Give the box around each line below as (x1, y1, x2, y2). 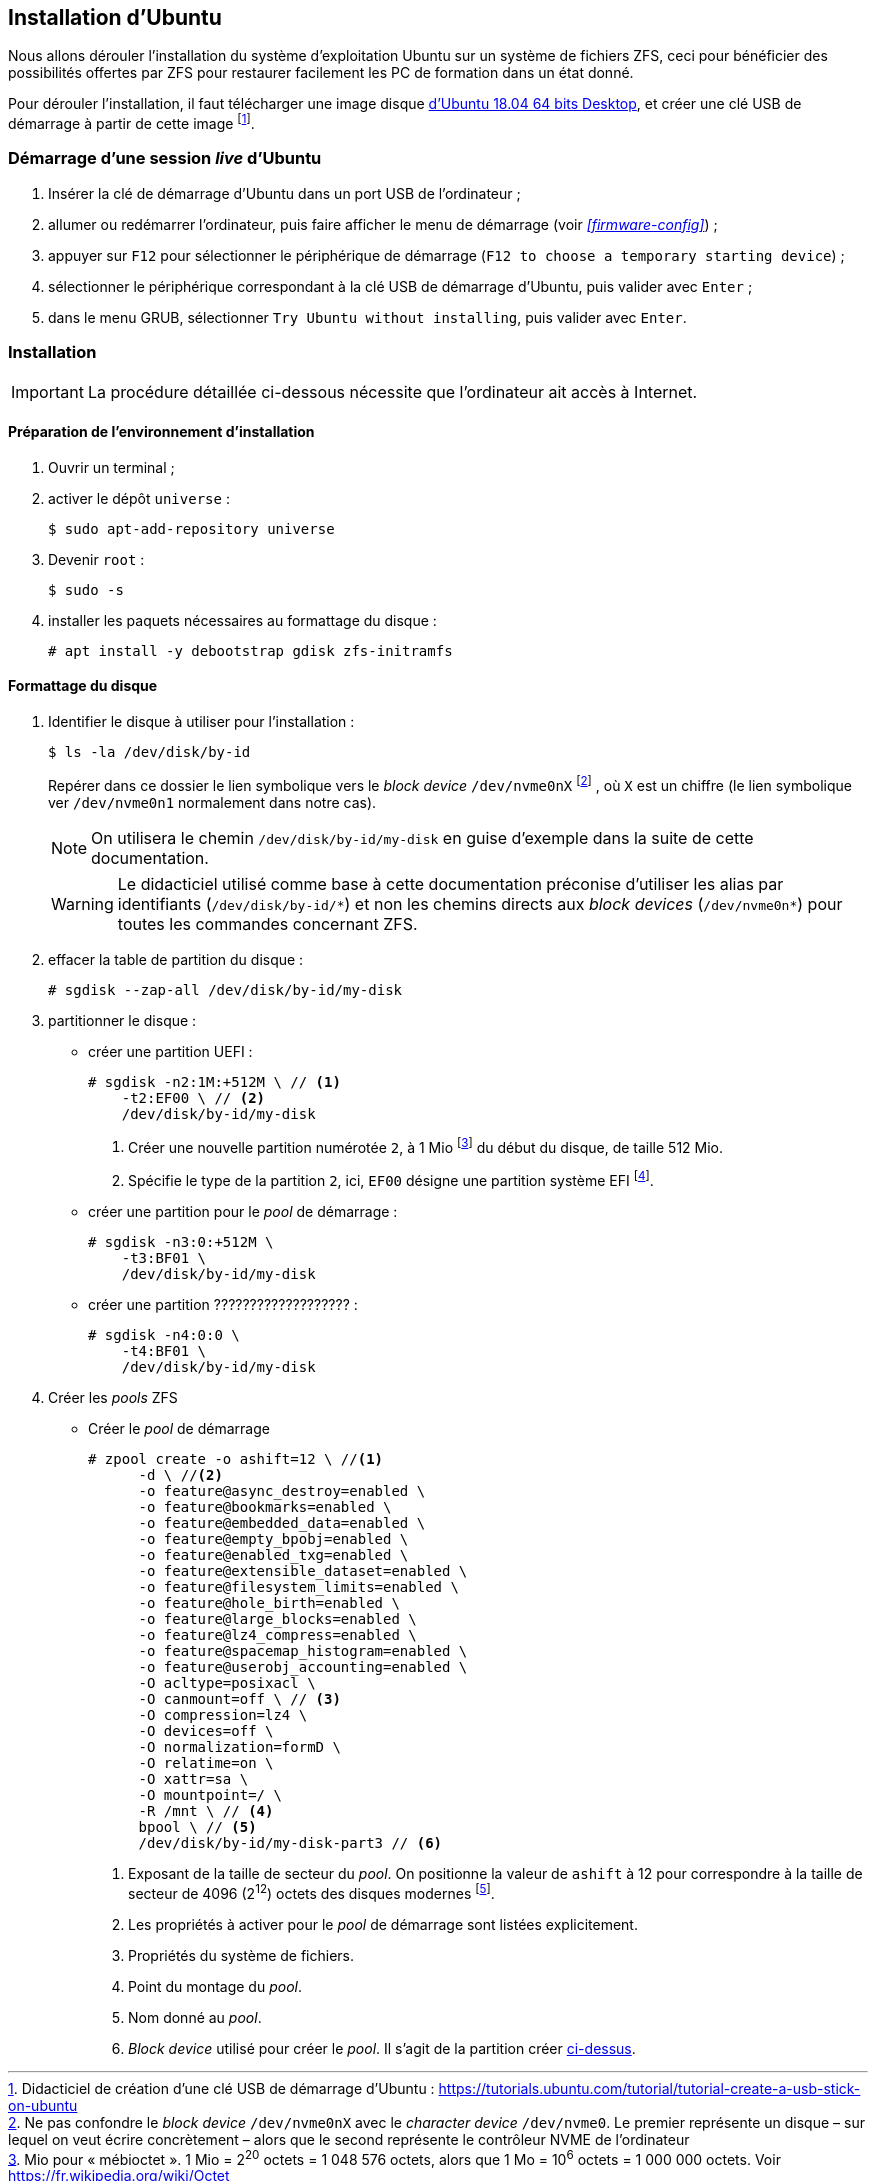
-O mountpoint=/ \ (138, 1786, 282, 1803)
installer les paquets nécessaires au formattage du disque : (48, 611, 437, 629)
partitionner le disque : (48, 1011, 197, 1029)
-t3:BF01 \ (121, 1249, 207, 1266)
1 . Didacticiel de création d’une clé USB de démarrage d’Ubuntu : (8, 2079, 435, 2097)
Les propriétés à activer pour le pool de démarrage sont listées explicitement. (128, 1915, 638, 1933)
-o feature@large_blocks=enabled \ (138, 1610, 417, 1627)
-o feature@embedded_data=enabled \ (138, 1514, 426, 1531)
